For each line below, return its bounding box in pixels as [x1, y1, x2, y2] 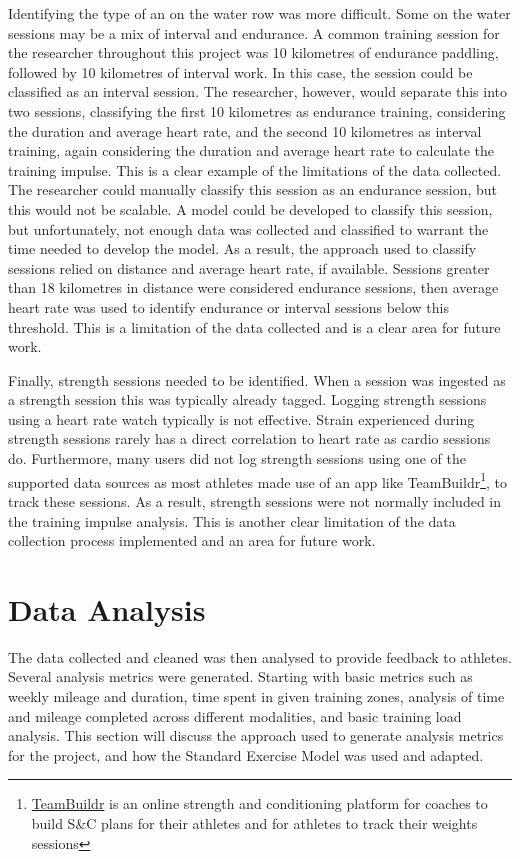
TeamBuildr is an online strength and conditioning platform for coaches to [31, 793, 488, 814]
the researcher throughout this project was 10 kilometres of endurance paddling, [8, 42, 499, 63]
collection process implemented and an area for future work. [8, 530, 376, 551]
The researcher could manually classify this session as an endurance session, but [8, 179, 498, 200]
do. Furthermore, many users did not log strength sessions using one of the [8, 448, 466, 469]
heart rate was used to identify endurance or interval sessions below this [8, 296, 449, 317]
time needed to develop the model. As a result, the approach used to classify [8, 238, 477, 259]
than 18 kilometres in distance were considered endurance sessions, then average [8, 277, 499, 298]
